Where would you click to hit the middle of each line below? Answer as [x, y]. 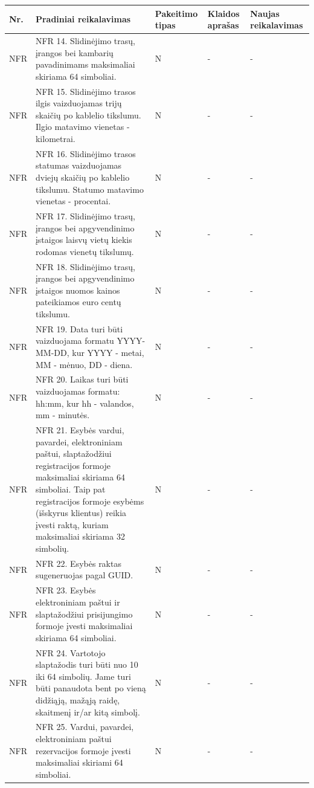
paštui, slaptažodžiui [73, 454]
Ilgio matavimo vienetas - [82, 127]
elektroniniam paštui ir [78, 602]
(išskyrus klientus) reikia [81, 513]
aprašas [223, 25]
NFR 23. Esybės [66, 590]
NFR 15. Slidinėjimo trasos [85, 91]
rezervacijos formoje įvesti [83, 750]
